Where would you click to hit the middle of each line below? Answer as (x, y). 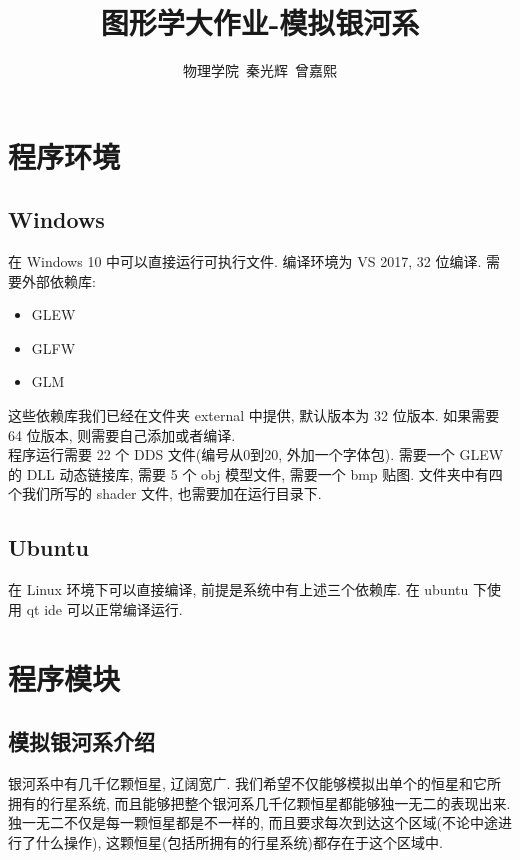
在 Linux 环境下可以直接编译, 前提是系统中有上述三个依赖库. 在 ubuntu (238, 589)
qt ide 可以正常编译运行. (104, 608)
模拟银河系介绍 (81, 741)
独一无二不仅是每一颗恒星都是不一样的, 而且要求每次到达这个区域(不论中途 (253, 822)
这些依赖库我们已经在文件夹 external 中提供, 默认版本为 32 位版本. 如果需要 (254, 415)
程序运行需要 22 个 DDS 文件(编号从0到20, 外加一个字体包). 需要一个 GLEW (256, 454)
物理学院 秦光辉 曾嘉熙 (260, 70)
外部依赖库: (58, 280)
